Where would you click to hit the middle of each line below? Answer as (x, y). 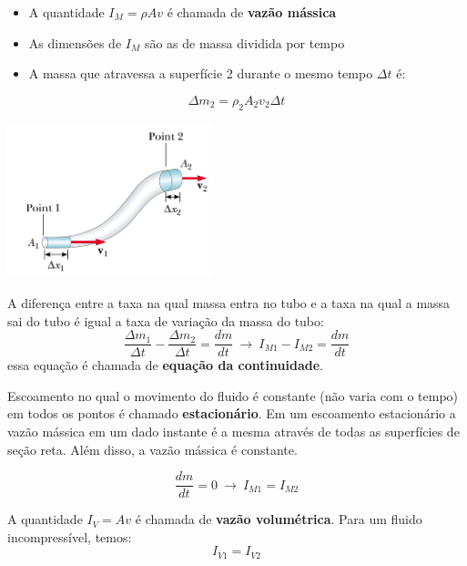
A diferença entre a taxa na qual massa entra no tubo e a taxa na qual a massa (229, 302)
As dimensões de (75, 42)
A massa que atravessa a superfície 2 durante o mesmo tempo (201, 73)
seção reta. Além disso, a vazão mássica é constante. (152, 449)
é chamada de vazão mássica (252, 12)
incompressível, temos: (70, 536)
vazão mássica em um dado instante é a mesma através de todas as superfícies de (233, 431)
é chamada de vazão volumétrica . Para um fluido (279, 519)
